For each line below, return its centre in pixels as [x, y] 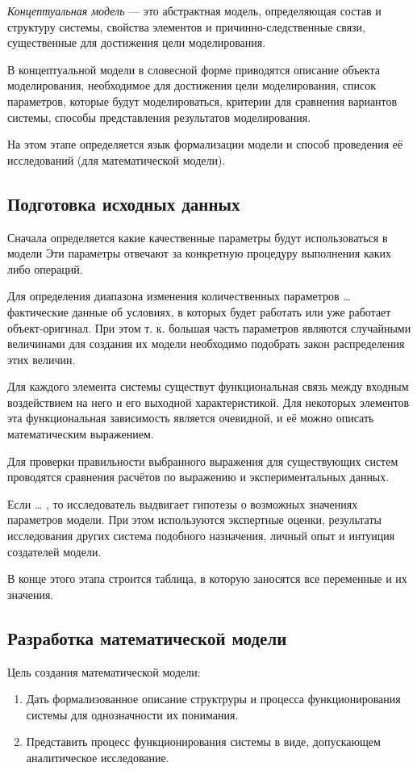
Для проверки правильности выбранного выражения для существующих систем [203, 461]
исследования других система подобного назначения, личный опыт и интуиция [201, 536]
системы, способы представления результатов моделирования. [159, 117]
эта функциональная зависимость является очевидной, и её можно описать [191, 418]
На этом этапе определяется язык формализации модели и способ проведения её [205, 144]
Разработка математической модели [147, 637]
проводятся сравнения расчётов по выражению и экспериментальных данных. [198, 477]
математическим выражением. [81, 434]
